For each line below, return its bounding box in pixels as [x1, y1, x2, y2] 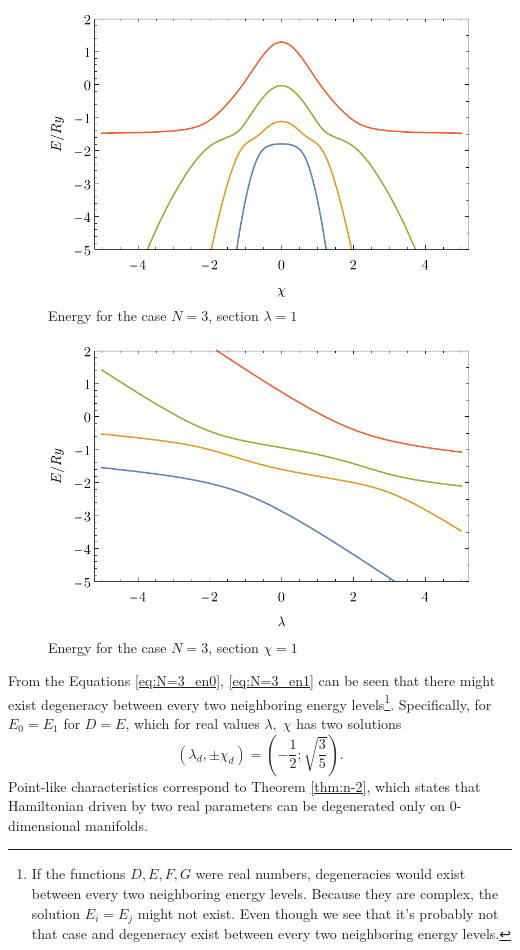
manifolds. [85, 814, 148, 835]
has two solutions [296, 713, 402, 734]
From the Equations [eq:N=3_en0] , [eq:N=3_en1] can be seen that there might [8, 670, 496, 691]
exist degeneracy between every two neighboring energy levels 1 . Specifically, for [8, 690, 492, 714]
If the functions [31, 863, 126, 884]
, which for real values [125, 713, 260, 734]
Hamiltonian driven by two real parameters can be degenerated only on [8, 795, 445, 816]
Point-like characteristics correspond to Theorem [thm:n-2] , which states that [8, 775, 481, 796]
